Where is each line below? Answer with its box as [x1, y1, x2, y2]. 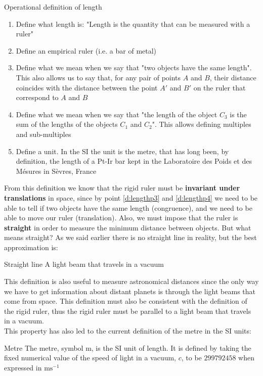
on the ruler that [193, 82, 246, 92]
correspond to [16, 92, 59, 103]
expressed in [4, 362, 42, 372]
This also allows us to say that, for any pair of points [16, 72, 181, 82]
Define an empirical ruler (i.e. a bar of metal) [16, 45, 157, 56]
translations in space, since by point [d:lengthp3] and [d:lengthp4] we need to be [4, 192, 258, 203]
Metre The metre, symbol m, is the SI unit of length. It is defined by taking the [4, 342, 251, 353]
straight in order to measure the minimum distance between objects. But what [4, 222, 251, 232]
